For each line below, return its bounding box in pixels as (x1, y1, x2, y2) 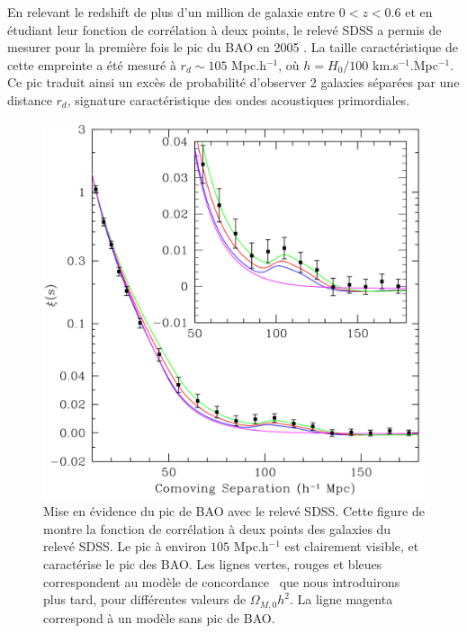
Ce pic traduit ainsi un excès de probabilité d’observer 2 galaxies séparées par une (7, 73, 460, 92)
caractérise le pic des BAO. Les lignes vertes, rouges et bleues (43, 554, 382, 573)
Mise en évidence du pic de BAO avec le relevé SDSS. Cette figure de (43, 502, 425, 521)
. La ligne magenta (290, 590, 393, 609)
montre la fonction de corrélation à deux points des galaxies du (43, 519, 391, 538)
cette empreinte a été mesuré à (7, 55, 176, 74)
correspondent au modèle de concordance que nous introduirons (43, 572, 400, 591)
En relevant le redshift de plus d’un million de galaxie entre (7, 3, 336, 21)
